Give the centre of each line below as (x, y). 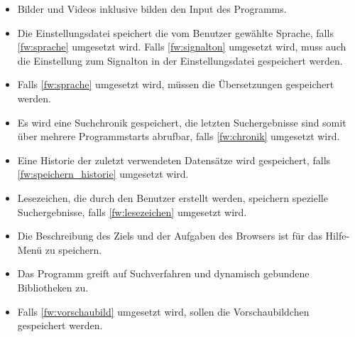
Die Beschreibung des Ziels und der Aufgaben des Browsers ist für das (170, 236)
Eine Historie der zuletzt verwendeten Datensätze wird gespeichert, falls (174, 160)
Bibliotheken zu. (53, 287)
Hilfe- (338, 236)
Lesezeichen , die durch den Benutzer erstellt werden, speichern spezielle (173, 197)
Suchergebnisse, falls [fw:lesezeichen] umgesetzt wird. (132, 212)
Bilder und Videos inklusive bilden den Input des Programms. (152, 9)
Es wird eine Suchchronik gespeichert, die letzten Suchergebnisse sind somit (182, 122)
